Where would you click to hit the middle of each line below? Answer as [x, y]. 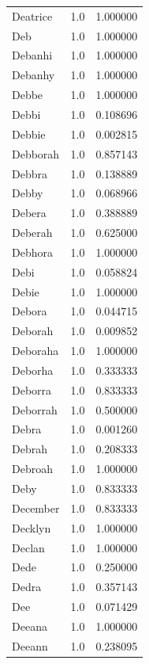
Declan [28, 547]
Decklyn [32, 527]
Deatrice [32, 15]
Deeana [30, 626]
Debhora [32, 252]
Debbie [29, 134]
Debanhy [34, 75]
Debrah [30, 449]
